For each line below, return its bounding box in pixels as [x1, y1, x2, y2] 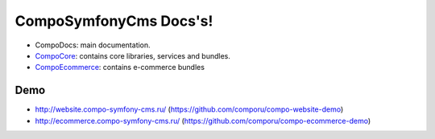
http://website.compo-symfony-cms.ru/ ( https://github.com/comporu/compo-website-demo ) [35, 104, 344, 114]
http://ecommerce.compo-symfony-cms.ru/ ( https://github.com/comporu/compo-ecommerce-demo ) [35, 116, 371, 125]
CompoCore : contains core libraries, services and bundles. [35, 51, 231, 60]
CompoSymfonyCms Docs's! [14, 12, 213, 30]
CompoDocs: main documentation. [35, 40, 151, 50]
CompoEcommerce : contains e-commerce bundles [35, 63, 205, 72]
